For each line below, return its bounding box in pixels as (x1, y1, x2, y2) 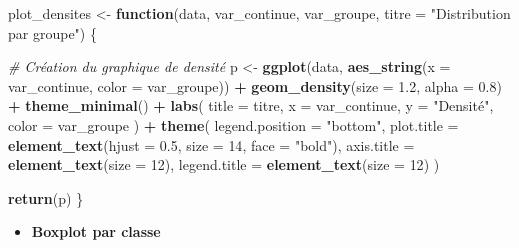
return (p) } (8, 187, 84, 208)
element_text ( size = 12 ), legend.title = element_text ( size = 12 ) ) (8, 154, 440, 175)
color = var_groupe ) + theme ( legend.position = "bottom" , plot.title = (8, 114, 459, 135)
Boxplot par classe (31, 221, 161, 242)
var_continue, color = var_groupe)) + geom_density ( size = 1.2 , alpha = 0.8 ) (8, 75, 502, 96)
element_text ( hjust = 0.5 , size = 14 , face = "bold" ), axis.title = (8, 134, 415, 155)
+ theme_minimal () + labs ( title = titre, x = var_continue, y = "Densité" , (8, 95, 494, 116)
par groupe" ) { (8, 22, 97, 43)
